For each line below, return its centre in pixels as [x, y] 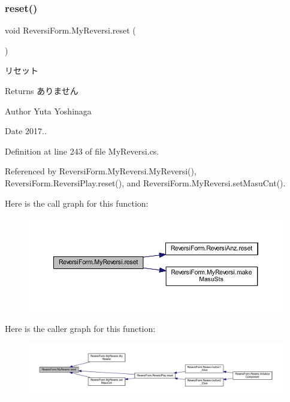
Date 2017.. [26, 131]
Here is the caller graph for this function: [80, 328]
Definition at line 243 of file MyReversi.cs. [82, 151]
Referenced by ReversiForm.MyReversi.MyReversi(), [101, 171]
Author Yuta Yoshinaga [48, 111]
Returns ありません [42, 90]
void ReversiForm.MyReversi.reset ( [70, 30]
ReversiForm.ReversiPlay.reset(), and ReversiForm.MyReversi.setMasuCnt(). [145, 182]
